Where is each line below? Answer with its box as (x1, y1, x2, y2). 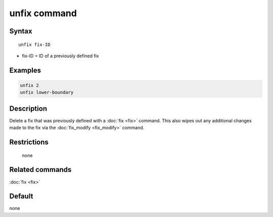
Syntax (9, 27, 32, 35)
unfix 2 (20, 82, 39, 88)
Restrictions (9, 138, 49, 147)
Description (9, 104, 48, 113)
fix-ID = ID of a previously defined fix (22, 53, 100, 59)
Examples (9, 66, 41, 74)
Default (9, 192, 33, 201)
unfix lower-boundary (20, 90, 74, 96)
